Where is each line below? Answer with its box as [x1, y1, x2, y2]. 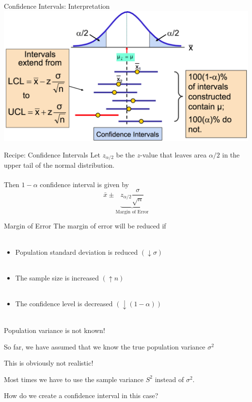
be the [116, 149, 135, 159]
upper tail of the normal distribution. [4, 160, 115, 170]
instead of [155, 374, 184, 384]
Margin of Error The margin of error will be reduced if [4, 221, 166, 231]
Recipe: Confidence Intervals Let [4, 149, 100, 159]
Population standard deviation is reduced [15, 246, 138, 257]
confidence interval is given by [40, 179, 129, 189]
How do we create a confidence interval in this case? [4, 390, 158, 401]
